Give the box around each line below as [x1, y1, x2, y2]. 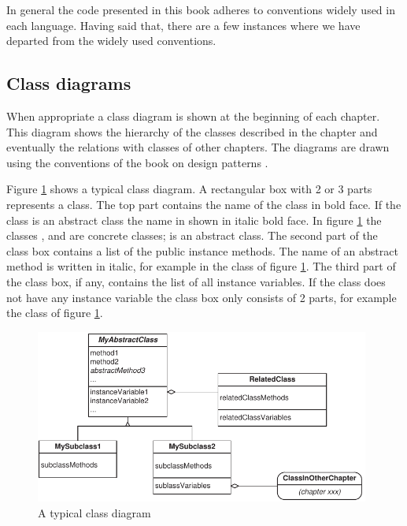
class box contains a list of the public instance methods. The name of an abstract [6, 242, 398, 259]
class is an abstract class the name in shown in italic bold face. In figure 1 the [6, 211, 382, 228]
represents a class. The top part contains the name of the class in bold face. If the [6, 196, 401, 212]
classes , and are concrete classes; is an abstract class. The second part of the [6, 227, 378, 244]
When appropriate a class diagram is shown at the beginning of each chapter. [6, 107, 380, 124]
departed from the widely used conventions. [6, 32, 216, 49]
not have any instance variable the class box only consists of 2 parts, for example [6, 289, 397, 305]
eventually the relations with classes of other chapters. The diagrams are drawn [6, 139, 390, 155]
